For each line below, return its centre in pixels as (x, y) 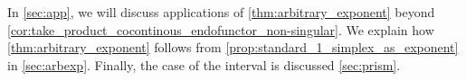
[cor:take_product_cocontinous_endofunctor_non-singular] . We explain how (221, 29)
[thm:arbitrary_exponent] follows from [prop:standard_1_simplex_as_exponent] (233, 47)
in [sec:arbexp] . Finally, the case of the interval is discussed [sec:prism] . (204, 64)
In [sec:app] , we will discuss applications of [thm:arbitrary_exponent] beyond (221, 12)
